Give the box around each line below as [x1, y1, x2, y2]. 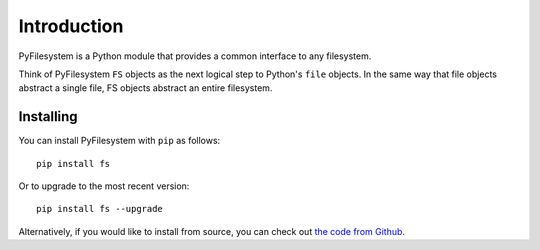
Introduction [18, 15, 124, 37]
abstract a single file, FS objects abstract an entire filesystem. [18, 82, 273, 94]
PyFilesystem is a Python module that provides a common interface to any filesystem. [18, 50, 372, 62]
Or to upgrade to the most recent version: [18, 180, 190, 192]
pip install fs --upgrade [36, 203, 164, 215]
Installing [18, 108, 79, 125]
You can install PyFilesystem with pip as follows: [18, 135, 221, 147]
